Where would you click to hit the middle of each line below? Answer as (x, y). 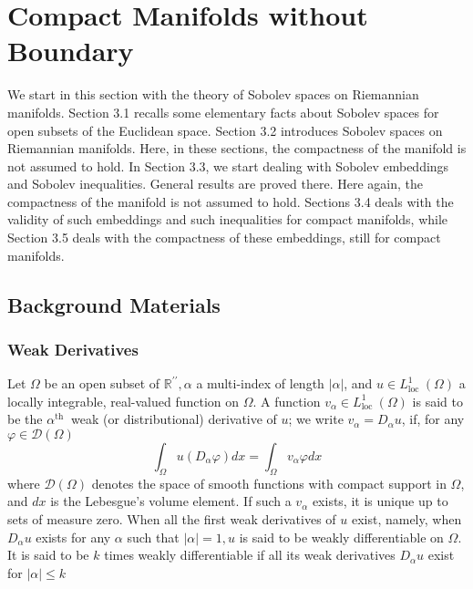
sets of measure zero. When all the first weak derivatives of (172, 519)
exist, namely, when (406, 519)
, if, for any (433, 419)
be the (25, 419)
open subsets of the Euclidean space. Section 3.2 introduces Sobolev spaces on (225, 130)
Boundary (71, 51)
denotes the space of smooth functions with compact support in (269, 483)
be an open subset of (102, 383)
